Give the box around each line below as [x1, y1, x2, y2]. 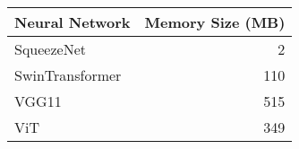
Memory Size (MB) [144, 12, 286, 32]
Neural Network [14, 12, 131, 32]
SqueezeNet [14, 39, 86, 59]
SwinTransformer [14, 65, 122, 85]
